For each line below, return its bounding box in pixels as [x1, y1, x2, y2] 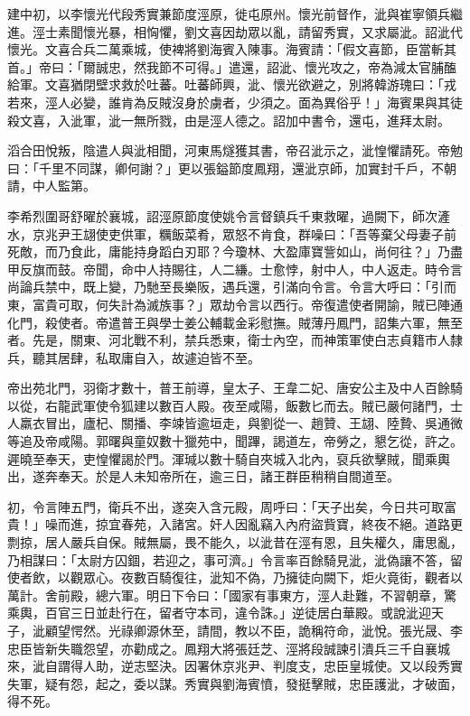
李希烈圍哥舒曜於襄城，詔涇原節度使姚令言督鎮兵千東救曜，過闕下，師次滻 [7, 206, 450, 225]
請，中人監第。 [7, 176, 96, 195]
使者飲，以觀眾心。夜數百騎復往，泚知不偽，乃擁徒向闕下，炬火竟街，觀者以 [7, 568, 463, 587]
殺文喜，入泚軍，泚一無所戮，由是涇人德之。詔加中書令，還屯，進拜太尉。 [7, 110, 450, 129]
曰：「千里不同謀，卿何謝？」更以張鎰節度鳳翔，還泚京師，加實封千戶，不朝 [7, 158, 456, 177]
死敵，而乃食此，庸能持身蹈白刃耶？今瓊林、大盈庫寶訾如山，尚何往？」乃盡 [7, 242, 463, 261]
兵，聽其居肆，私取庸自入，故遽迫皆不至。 [7, 348, 260, 367]
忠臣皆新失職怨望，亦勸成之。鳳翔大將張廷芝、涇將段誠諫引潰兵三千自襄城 [7, 638, 450, 657]
